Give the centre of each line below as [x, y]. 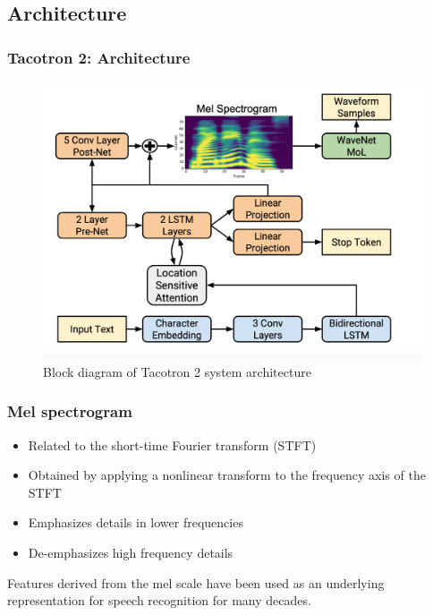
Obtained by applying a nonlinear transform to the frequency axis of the [227, 475]
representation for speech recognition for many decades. [159, 600]
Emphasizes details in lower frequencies [136, 522]
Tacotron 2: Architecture [99, 57]
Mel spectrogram [70, 411]
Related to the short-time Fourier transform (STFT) [172, 444]
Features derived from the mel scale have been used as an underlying [196, 582]
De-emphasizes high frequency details [131, 553]
